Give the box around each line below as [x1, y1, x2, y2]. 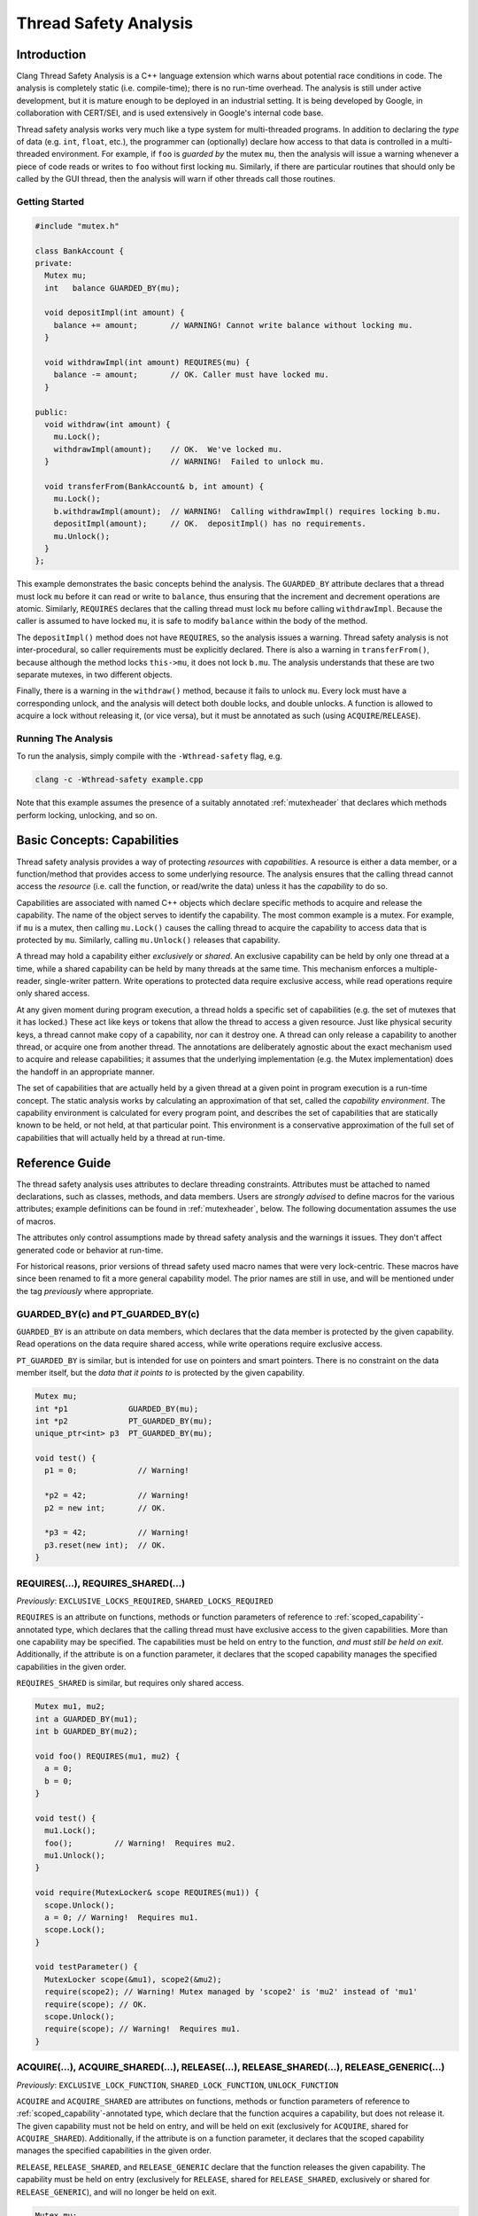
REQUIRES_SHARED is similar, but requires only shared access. [16, 1678, 244, 1689]
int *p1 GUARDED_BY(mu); [35, 1403, 199, 1414]
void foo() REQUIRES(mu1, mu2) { [35, 1751, 181, 1761]
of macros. [16, 1215, 57, 1227]
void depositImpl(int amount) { [44, 308, 185, 318]
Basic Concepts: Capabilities [16, 833, 180, 848]
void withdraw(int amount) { [44, 419, 172, 429]
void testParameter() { [35, 1962, 139, 1972]
